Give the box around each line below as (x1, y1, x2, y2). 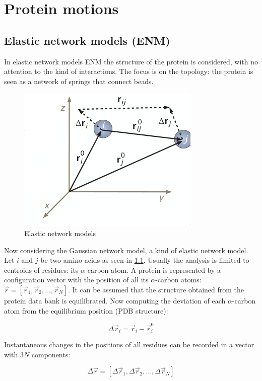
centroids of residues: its (4, 264, 79, 275)
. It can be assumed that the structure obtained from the (68, 284, 244, 294)
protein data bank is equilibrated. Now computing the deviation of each (4, 295, 226, 306)
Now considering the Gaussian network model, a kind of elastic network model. (4, 245, 248, 255)
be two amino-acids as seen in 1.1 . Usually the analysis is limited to (40, 255, 249, 265)
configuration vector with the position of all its (4, 274, 149, 285)
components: (31, 349, 71, 359)
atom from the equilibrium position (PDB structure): (4, 305, 168, 316)
